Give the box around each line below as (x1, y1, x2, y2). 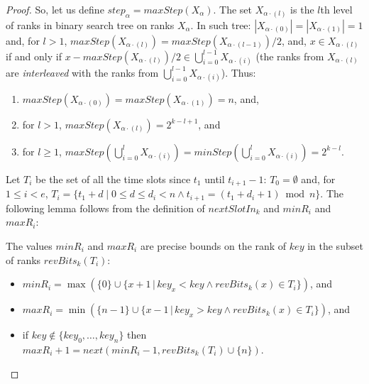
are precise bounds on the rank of (140, 238, 287, 253)
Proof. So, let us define (6, 2, 104, 16)
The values (6, 238, 53, 253)
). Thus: (221, 65, 256, 79)
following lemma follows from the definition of (6, 200, 205, 215)
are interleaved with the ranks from (6, 65, 159, 79)
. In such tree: (190, 17, 251, 32)
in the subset (307, 238, 363, 253)
